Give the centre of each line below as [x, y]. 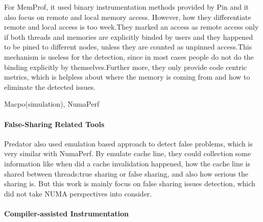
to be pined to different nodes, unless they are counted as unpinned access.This [128, 47]
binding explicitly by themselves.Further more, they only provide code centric [126, 67]
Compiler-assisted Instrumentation [66, 213]
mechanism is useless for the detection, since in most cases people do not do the [129, 56]
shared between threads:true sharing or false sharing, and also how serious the [126, 173]
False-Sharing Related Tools [54, 124]
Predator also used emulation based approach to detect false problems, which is [128, 143]
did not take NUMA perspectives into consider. [78, 193]
